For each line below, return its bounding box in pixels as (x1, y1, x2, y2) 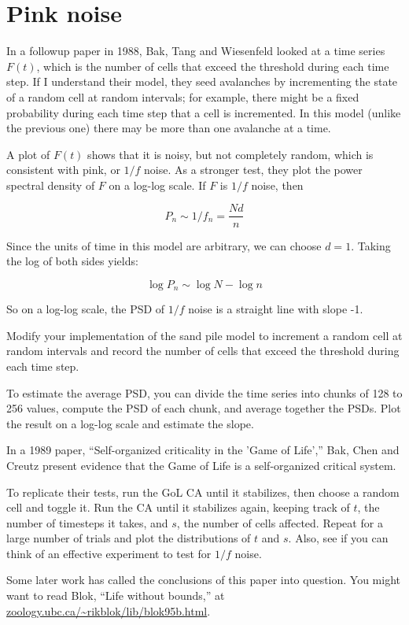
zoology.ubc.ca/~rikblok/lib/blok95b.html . (6, 602, 211, 619)
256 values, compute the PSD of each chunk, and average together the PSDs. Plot (6, 400, 401, 416)
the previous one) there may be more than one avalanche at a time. (6, 120, 331, 136)
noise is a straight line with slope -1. (188, 301, 363, 317)
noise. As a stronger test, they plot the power (144, 161, 363, 178)
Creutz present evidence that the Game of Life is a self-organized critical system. (6, 457, 396, 473)
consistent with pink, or (6, 161, 120, 178)
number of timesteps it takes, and (6, 514, 168, 531)
